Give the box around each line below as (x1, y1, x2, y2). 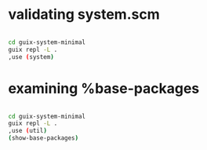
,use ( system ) (8, 53, 55, 60)
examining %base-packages (8, 79, 200, 97)
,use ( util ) (8, 127, 47, 135)
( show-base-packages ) (8, 134, 79, 142)
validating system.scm (8, 5, 160, 24)
